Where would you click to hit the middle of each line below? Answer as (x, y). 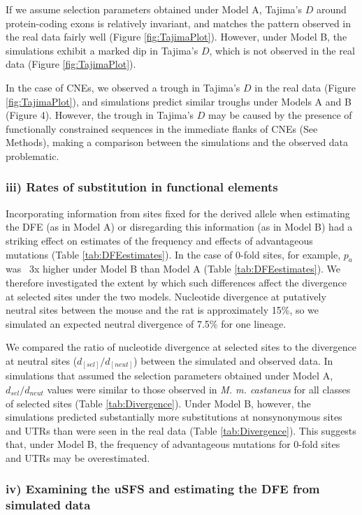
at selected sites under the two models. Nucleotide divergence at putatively (166, 296)
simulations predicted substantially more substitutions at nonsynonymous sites (174, 417)
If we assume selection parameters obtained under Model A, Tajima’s (154, 9)
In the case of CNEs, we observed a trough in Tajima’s (123, 87)
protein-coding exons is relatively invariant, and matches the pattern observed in (179, 23)
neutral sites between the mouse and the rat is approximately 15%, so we (162, 310)
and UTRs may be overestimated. (78, 457)
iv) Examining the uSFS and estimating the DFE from (163, 489)
